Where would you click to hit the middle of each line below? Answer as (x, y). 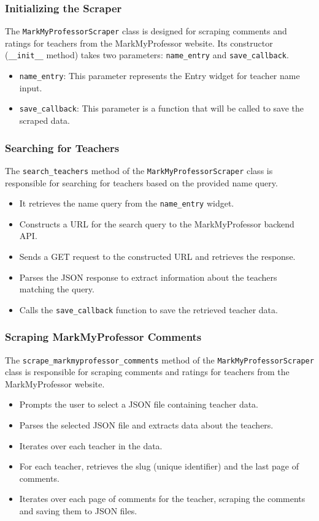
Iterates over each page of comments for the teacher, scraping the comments (162, 499)
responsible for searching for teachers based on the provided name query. (141, 182)
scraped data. (44, 120)
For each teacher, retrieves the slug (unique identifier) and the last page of (159, 466)
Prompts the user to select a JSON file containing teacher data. (139, 404)
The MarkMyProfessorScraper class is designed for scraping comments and (146, 31)
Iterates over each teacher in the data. (91, 445)
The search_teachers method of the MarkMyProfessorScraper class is (139, 170)
